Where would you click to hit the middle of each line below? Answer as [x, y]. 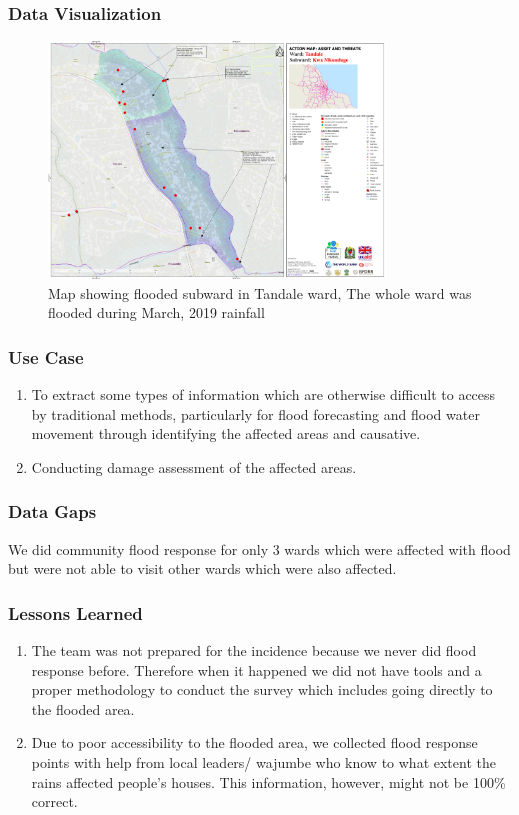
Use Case [46, 356]
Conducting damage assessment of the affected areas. [194, 466]
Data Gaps [52, 511]
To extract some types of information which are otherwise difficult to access [263, 394]
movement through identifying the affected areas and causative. [226, 433]
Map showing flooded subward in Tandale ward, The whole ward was [260, 292]
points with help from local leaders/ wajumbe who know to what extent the [263, 762]
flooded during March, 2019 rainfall [156, 312]
